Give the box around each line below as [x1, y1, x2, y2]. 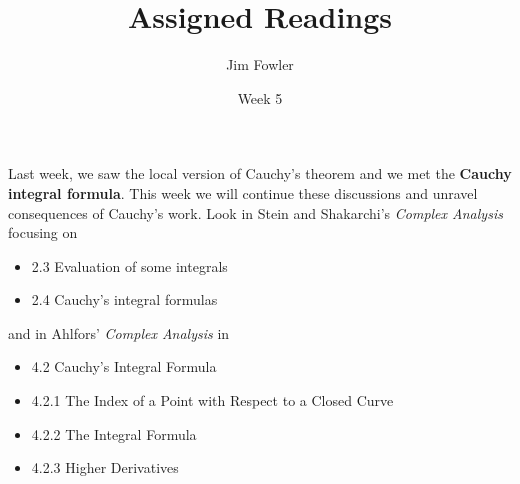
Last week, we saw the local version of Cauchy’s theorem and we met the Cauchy [8, 163, 512, 184]
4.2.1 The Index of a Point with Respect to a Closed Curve [31, 390, 394, 411]
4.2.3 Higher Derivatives [31, 457, 179, 478]
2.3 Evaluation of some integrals [31, 255, 228, 276]
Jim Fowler [226, 54, 294, 75]
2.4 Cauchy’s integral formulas [31, 289, 218, 310]
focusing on [8, 222, 78, 243]
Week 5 [237, 87, 283, 108]
